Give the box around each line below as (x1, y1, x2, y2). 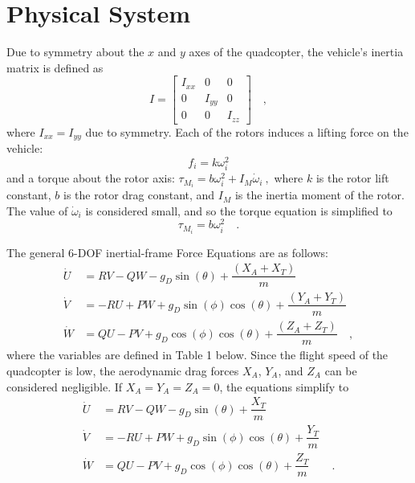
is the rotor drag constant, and (63, 186, 215, 203)
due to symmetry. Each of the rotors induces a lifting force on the (85, 123, 409, 140)
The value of (6, 202, 68, 219)
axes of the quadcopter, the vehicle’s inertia (189, 43, 404, 60)
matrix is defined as (6, 59, 104, 76)
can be (324, 362, 357, 379)
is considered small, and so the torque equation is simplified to (85, 202, 393, 219)
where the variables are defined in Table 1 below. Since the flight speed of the (6, 346, 389, 363)
